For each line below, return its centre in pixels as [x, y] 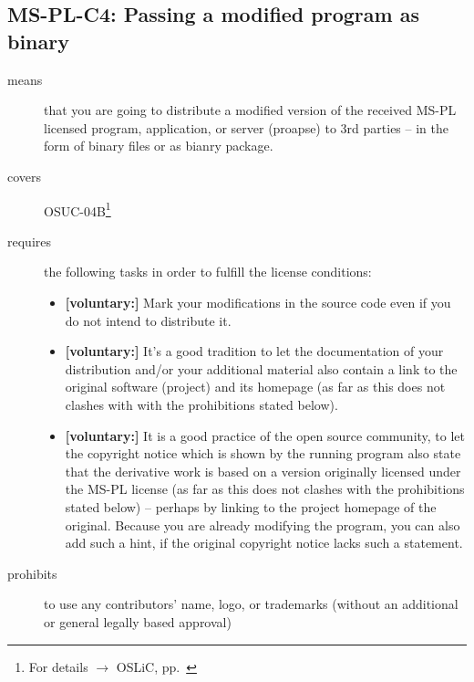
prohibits [32, 573]
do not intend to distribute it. [148, 320]
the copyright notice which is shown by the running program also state [263, 453]
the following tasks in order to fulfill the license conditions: [208, 272]
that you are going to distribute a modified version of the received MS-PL [250, 110]
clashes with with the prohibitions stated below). [201, 404]
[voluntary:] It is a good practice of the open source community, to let [265, 435]
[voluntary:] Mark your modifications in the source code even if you [258, 302]
